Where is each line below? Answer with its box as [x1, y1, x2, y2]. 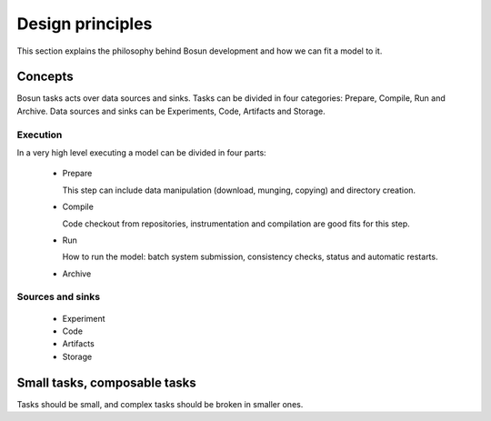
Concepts [16, 69, 74, 85]
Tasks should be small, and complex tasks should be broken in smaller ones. [16, 398, 304, 409]
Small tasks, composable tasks [16, 375, 197, 390]
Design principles [16, 14, 153, 34]
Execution [16, 128, 63, 141]
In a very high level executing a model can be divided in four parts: [16, 146, 267, 158]
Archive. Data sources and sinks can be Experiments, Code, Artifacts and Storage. [16, 105, 326, 116]
